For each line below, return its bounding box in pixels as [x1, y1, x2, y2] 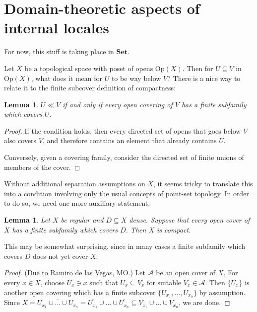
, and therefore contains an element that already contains [42, 135, 217, 146]
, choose [40, 277, 64, 287]
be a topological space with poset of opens [24, 63, 153, 73]
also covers [4, 135, 37, 146]
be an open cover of [156, 267, 216, 278]
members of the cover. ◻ [4, 161, 80, 172]
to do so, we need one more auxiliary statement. [4, 198, 150, 208]
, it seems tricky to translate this [153, 178, 253, 189]
